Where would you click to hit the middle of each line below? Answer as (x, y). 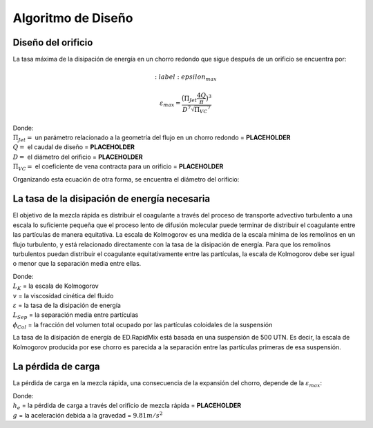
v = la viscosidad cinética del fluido (63, 295)
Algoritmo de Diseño (73, 18)
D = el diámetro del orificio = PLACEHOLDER (78, 157)
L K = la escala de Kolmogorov (56, 286)
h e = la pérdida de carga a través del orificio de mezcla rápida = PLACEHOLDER (127, 406)
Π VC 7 (202, 110)
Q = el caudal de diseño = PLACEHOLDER (74, 147)
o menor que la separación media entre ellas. (77, 264)
